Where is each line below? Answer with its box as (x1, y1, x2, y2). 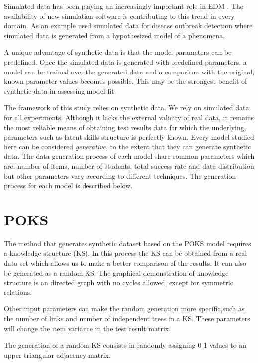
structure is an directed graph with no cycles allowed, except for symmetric (4, 277, 233, 288)
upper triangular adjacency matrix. (4, 349, 111, 360)
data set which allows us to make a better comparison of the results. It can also (4, 258, 247, 268)
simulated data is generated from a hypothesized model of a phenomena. (4, 30, 225, 40)
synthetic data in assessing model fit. (4, 85, 116, 96)
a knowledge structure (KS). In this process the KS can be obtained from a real (4, 248, 247, 258)
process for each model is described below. (4, 180, 133, 191)
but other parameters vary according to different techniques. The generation (4, 170, 236, 181)
